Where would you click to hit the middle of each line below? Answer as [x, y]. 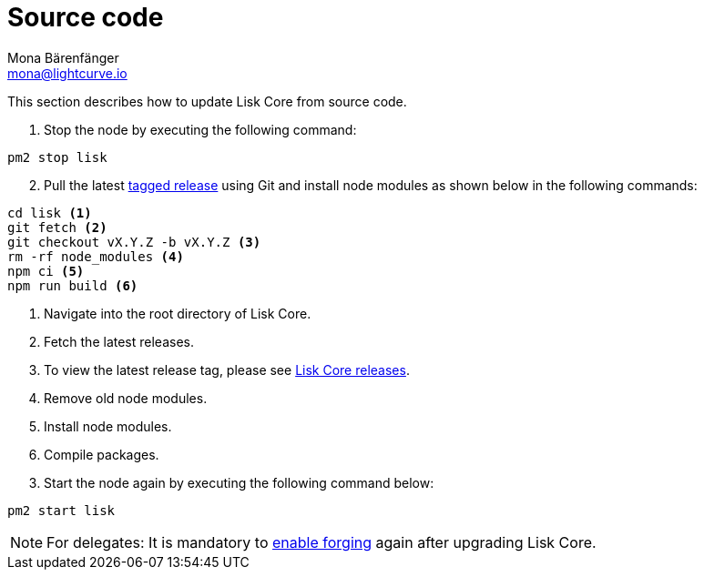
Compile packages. [102, 454]
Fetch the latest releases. [119, 341]
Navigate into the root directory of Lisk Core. [178, 313]
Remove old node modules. [126, 398]
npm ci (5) [46, 271]
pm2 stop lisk [57, 157]
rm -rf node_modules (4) [96, 256]
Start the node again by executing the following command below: [239, 482]
